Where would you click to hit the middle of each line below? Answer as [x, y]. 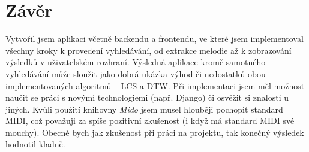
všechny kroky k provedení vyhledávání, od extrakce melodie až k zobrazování [148, 50]
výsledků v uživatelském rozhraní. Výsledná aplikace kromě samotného [136, 62]
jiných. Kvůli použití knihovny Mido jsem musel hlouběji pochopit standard [144, 109]
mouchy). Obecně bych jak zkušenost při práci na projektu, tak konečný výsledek [155, 132]
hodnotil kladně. [35, 144]
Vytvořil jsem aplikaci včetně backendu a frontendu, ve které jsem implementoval [154, 39]
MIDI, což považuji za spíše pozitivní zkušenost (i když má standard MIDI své [150, 121]
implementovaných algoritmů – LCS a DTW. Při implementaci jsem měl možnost [155, 85]
